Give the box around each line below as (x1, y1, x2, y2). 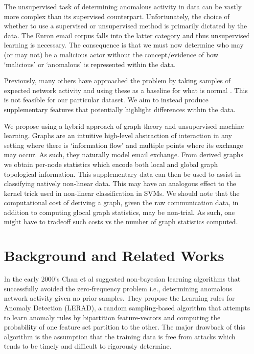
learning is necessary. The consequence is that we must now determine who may (4, 40, 244, 50)
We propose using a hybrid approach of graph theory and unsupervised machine (4, 120, 244, 131)
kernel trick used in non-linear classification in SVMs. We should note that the (4, 188, 240, 198)
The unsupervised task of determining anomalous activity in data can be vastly (4, 1, 242, 11)
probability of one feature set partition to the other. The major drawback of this (4, 322, 245, 332)
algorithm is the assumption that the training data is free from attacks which (4, 331, 236, 341)
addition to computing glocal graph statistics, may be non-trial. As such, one (4, 207, 235, 217)
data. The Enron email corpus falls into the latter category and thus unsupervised (4, 30, 250, 40)
